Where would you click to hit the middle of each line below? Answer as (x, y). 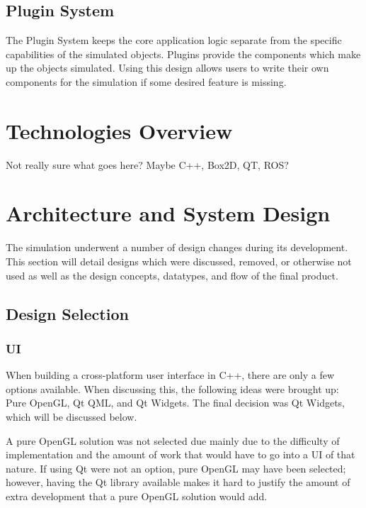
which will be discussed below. (72, 416)
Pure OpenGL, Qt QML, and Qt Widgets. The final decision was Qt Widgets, (175, 403)
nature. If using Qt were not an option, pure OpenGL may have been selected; (176, 468)
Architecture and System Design (168, 213)
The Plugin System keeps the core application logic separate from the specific (174, 40)
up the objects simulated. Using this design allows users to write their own (167, 68)
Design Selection (67, 313)
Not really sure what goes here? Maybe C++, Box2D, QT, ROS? (147, 164)
